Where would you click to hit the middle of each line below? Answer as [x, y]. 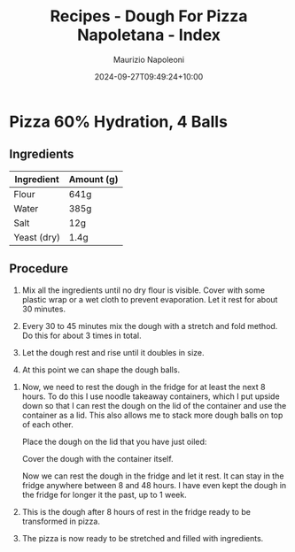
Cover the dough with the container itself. [98, 458]
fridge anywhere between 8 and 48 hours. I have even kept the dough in [154, 485]
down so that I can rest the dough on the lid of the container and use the [154, 405]
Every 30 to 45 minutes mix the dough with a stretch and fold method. [150, 326]
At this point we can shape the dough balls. [101, 370]
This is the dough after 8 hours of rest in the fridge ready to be [136, 511]
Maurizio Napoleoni [149, 59]
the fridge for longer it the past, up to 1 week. [105, 494]
